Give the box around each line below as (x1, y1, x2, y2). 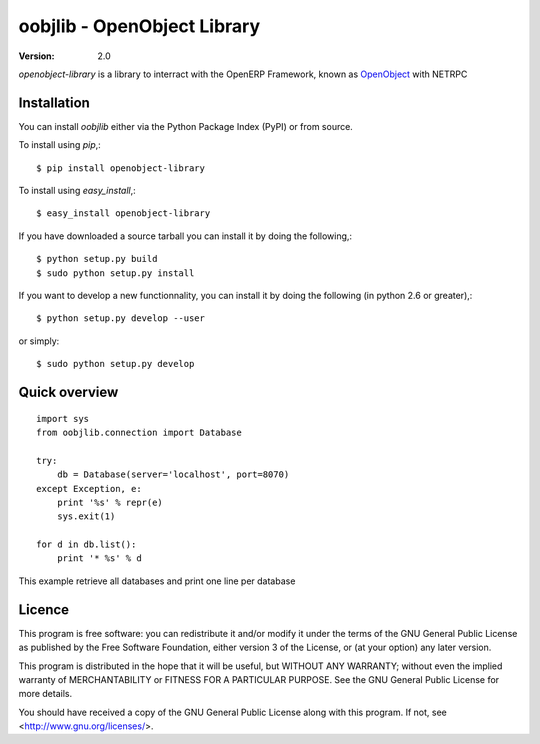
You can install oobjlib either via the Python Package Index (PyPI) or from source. (18, 120, 354, 132)
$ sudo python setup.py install (36, 267, 195, 279)
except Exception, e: (36, 483, 142, 494)
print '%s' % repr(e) (56, 496, 164, 508)
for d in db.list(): (36, 539, 137, 550)
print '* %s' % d (56, 553, 142, 564)
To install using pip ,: (18, 139, 102, 151)
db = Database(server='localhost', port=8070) (56, 469, 290, 480)
